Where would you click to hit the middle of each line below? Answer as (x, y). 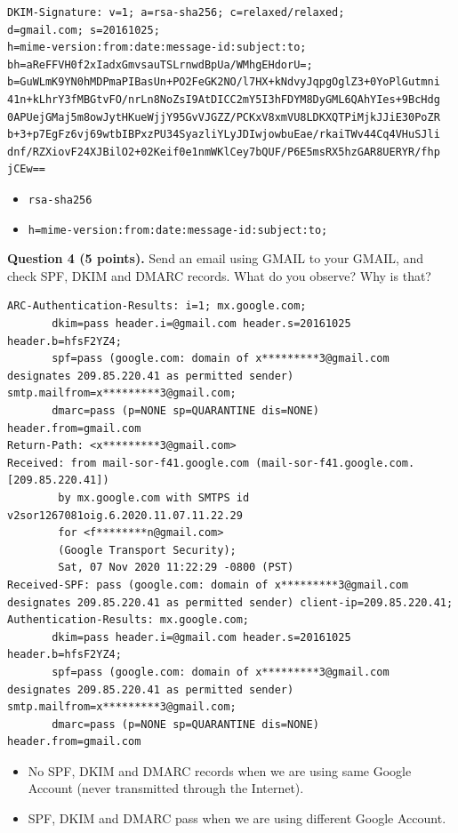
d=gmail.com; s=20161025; (84, 30)
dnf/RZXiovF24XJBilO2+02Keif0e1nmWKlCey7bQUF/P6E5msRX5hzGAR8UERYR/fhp (224, 152)
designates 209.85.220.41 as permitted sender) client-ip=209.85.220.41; (230, 602)
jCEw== (26, 169)
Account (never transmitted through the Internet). (166, 788)
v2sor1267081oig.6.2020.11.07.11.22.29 (125, 515)
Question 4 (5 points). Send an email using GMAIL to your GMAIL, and (216, 258)
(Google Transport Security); (147, 550)
